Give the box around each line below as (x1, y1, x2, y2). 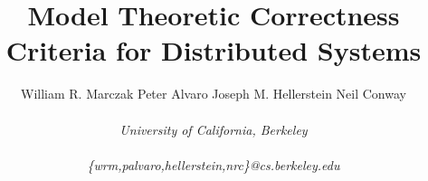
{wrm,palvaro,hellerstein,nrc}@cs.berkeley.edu (87, 155, 340, 174)
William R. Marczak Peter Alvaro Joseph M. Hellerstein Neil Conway (21, 84, 406, 103)
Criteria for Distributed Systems (5, 32, 422, 69)
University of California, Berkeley (119, 119, 308, 138)
